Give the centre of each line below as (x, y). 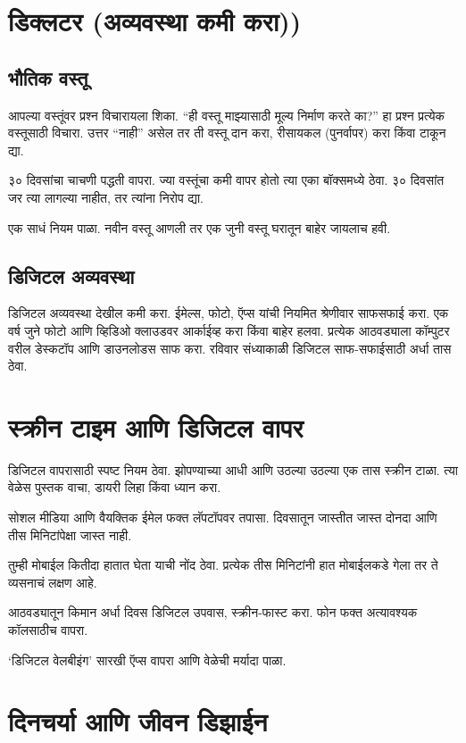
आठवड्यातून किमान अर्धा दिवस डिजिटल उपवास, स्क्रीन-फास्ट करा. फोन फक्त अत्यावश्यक (213, 612)
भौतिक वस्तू (48, 77)
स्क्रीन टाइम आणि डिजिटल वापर (156, 426)
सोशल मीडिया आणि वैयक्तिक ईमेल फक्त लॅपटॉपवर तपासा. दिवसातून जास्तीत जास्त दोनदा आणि (223, 518)
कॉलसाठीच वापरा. (48, 630)
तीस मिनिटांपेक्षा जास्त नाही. (70, 534)
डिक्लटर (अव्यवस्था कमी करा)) (155, 21)
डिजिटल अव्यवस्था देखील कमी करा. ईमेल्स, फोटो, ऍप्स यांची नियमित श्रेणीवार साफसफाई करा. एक (229, 313)
